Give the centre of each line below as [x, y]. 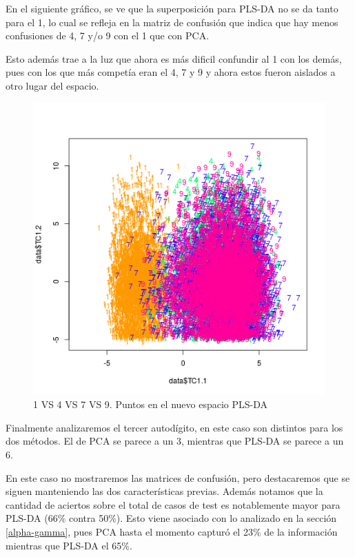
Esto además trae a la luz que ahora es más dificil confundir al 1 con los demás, [174, 58]
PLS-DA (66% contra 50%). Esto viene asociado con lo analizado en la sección [171, 518]
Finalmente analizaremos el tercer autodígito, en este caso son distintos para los [174, 427]
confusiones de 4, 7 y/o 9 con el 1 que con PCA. [108, 36]
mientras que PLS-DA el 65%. [69, 545]
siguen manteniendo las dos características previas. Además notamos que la [164, 491]
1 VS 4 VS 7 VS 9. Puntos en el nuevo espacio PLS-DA [151, 404]
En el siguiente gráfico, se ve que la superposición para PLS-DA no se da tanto [172, 8]
